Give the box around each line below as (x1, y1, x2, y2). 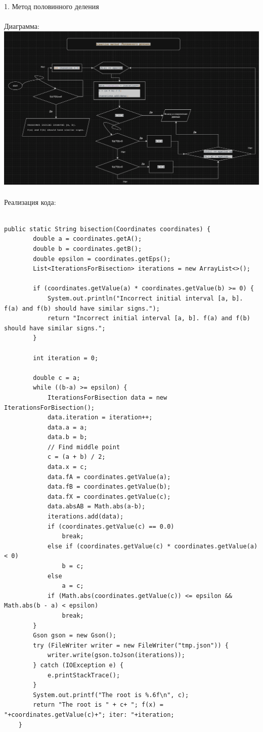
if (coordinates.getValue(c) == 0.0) (47, 523, 174, 530)
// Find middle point (47, 443, 120, 451)
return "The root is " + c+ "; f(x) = (33, 701, 163, 709)
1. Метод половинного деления (4, 1, 99, 11)
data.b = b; (47, 434, 87, 441)
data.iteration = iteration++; (47, 414, 153, 421)
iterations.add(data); (47, 513, 124, 521)
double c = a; (33, 374, 80, 381)
